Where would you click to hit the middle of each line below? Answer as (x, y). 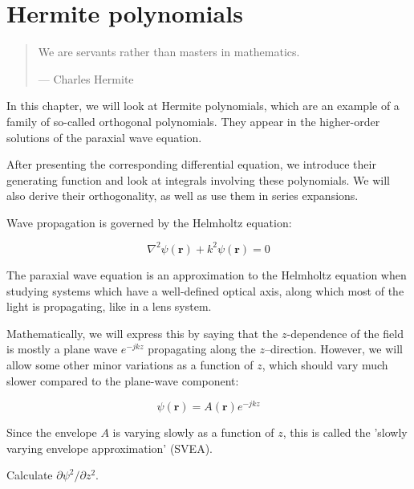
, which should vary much (325, 364)
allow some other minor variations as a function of (130, 364)
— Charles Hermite (86, 78)
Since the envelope (52, 432)
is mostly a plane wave (62, 349)
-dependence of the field (345, 333)
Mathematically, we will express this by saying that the (142, 333)
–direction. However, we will (333, 349)
